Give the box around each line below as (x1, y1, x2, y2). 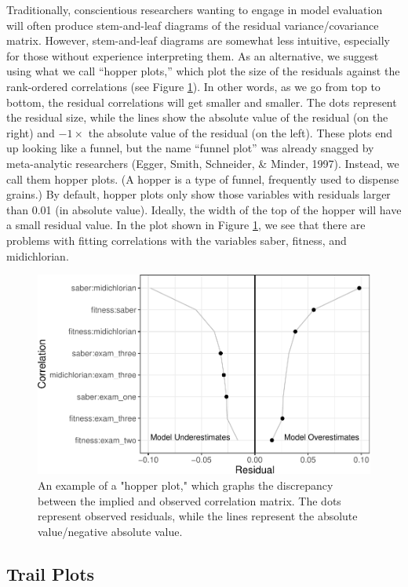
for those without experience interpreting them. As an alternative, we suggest (6, 47, 379, 64)
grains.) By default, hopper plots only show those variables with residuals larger (6, 186, 391, 202)
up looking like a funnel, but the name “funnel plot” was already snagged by (6, 140, 374, 156)
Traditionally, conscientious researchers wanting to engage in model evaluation (6, 2, 383, 17)
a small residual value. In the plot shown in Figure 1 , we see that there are (6, 217, 366, 233)
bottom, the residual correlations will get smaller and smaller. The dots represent (6, 93, 397, 110)
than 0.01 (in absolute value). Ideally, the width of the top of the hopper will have (6, 201, 402, 217)
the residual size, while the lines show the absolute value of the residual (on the (6, 109, 388, 126)
